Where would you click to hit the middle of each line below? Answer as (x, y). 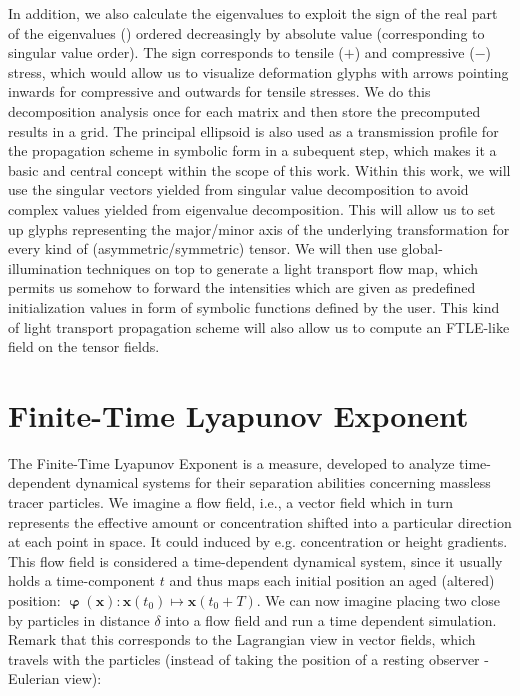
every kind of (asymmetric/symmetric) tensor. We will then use (202, 248)
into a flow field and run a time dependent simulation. (331, 619)
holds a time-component (82, 580)
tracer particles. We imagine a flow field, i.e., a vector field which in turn (231, 502)
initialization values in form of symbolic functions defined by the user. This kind (254, 306)
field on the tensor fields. (84, 346)
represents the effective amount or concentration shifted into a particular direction (260, 521)
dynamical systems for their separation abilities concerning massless (283, 482)
